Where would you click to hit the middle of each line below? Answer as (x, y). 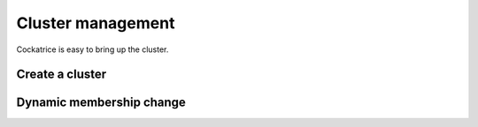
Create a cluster (62, 75)
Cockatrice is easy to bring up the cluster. (93, 49)
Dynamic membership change (101, 103)
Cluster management (96, 23)
